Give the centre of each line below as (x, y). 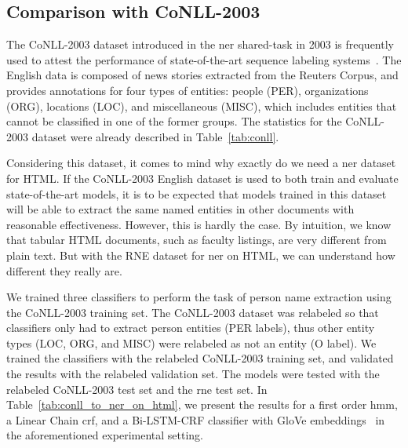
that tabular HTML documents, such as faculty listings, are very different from (197, 240)
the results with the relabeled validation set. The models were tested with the (193, 374)
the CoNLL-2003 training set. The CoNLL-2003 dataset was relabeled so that (193, 312)
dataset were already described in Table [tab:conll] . (155, 136)
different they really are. (64, 270)
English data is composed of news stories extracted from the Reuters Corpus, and (202, 75)
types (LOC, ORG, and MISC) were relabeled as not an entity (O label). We (191, 342)
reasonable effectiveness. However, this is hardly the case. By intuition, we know (199, 224)
